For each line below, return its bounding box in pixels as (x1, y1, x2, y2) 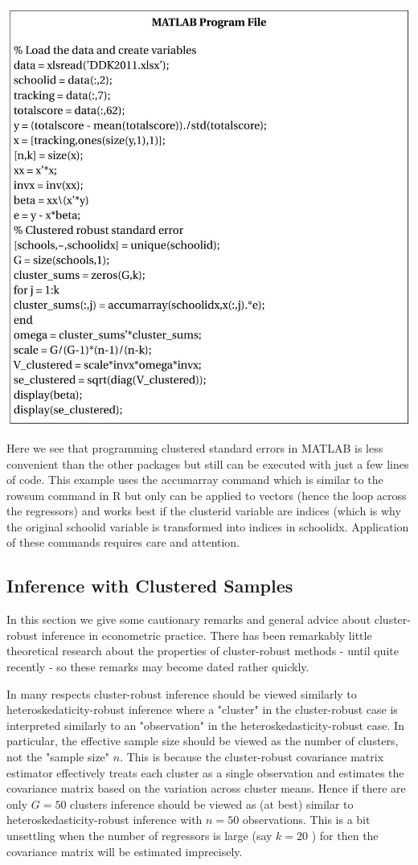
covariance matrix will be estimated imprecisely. (6, 842, 243, 859)
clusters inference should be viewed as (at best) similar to (70, 795, 354, 812)
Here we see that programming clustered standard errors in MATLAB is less (6, 439, 383, 456)
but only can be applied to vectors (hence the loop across (124, 486, 407, 503)
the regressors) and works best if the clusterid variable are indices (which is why (6, 502, 401, 519)
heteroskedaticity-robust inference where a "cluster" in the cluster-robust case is (6, 701, 398, 718)
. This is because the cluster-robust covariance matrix (120, 748, 384, 765)
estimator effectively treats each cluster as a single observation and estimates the (6, 764, 404, 781)
